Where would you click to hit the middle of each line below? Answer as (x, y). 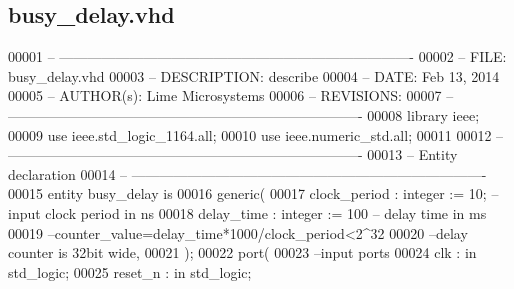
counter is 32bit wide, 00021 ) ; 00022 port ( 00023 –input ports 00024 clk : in (242, 252)
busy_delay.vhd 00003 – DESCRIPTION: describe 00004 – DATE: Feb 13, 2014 (254, 75)
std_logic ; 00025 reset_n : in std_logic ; (130, 271)
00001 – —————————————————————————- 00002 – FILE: (257, 56)
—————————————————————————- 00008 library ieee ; (244, 114)
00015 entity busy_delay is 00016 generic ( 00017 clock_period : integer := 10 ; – (253, 193)
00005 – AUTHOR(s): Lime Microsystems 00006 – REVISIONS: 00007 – (231, 95)
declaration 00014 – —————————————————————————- (247, 173)
